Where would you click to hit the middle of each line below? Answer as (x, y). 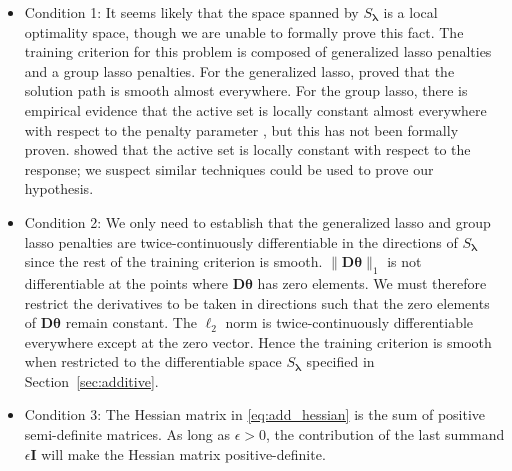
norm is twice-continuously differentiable (349, 322)
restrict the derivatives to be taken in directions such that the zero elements (257, 302)
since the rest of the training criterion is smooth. (173, 261)
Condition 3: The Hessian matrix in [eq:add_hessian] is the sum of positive (255, 414)
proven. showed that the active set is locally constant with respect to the (247, 149)
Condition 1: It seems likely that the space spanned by (191, 12)
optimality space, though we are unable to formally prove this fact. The (244, 31)
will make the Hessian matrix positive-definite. (183, 453)
